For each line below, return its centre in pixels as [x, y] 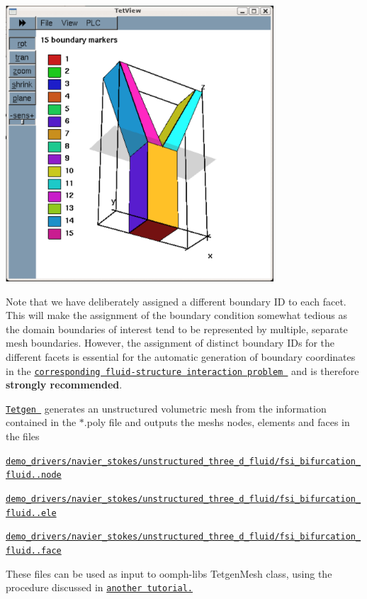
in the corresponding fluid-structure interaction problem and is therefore [182, 370]
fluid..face [34, 550]
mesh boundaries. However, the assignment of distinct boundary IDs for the [170, 343]
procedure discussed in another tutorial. [99, 587]
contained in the [41, 422]
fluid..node [34, 475]
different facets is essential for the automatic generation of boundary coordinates [181, 356]
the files [23, 436]
